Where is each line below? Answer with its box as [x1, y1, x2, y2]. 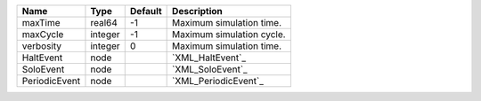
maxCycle [21, 28, 64, 40]
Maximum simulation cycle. [172, 28, 286, 40]
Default [129, 5, 162, 17]
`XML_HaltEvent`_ [172, 51, 247, 64]
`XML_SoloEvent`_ [172, 63, 249, 75]
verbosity [21, 40, 62, 52]
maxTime [21, 17, 61, 28]
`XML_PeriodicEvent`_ [172, 75, 265, 87]
